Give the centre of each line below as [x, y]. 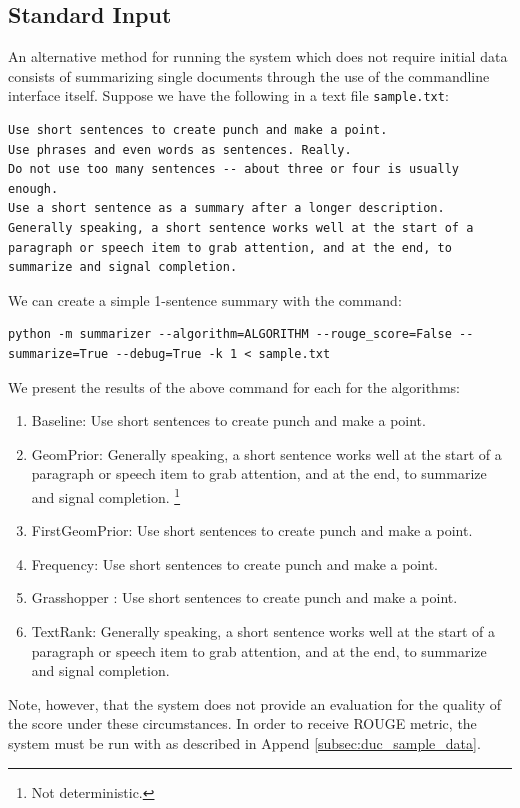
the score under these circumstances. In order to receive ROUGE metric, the [242, 723]
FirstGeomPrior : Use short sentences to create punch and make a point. [252, 530]
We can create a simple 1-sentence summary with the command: [205, 299]
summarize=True [58, 353]
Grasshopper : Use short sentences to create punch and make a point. [244, 597]
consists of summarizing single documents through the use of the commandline [249, 75]
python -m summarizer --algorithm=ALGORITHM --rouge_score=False [230, 334]
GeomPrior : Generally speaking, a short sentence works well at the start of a [266, 453]
